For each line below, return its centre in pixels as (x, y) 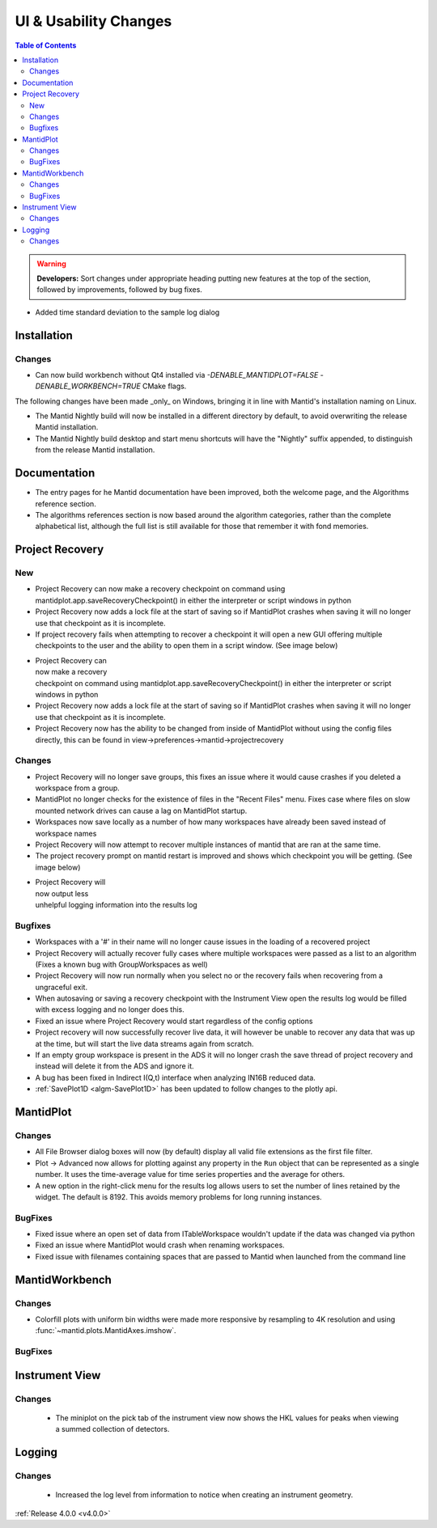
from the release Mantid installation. (95, 450)
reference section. (66, 504)
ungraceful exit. (62, 987)
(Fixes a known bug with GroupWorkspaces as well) (121, 964)
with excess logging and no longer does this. (110, 1009)
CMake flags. (164, 386)
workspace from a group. (78, 788)
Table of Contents (46, 45)
